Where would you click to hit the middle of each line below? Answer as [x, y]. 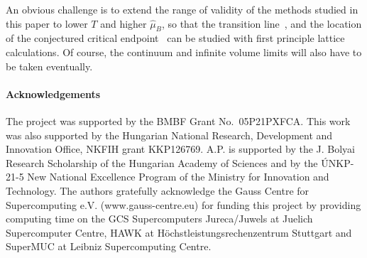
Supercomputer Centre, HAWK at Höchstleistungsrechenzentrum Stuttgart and [179, 232]
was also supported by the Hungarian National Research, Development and [169, 135]
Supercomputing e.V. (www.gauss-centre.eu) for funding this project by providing [183, 204]
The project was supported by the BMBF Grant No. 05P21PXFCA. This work [178, 120]
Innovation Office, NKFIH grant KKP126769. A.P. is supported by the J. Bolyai [181, 149]
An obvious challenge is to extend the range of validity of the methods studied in [182, 9]
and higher [124, 23]
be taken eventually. [49, 66]
